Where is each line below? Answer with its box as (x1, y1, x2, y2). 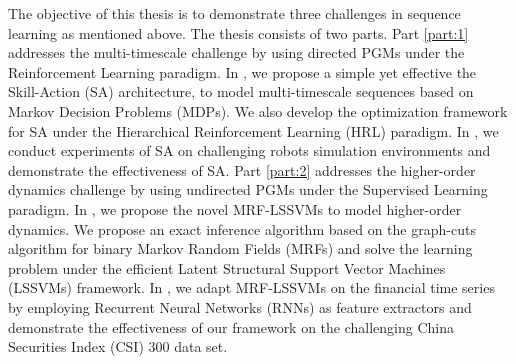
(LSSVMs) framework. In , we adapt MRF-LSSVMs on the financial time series (8, 277, 495, 298)
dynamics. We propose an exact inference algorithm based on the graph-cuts (8, 218, 476, 239)
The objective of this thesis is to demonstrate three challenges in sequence (8, 3, 461, 23)
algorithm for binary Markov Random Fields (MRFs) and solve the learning (8, 238, 473, 259)
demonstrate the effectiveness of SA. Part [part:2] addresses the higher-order (8, 159, 476, 180)
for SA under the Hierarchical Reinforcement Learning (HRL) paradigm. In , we (8, 120, 499, 141)
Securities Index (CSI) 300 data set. (8, 336, 228, 357)
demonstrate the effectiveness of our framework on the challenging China (8, 316, 455, 337)
